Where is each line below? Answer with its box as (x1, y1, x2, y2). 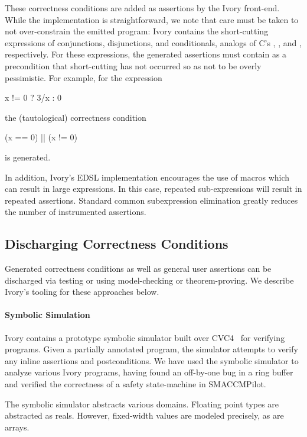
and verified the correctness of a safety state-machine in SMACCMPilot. (5, 378, 266, 390)
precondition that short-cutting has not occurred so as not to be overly (5, 59, 262, 72)
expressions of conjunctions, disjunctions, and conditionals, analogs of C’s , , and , (5, 36, 302, 49)
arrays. (5, 420, 30, 433)
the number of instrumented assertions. (5, 205, 146, 218)
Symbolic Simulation (5, 309, 90, 321)
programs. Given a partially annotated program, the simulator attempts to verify (5, 343, 298, 355)
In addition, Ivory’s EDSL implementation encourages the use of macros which (5, 171, 290, 183)
